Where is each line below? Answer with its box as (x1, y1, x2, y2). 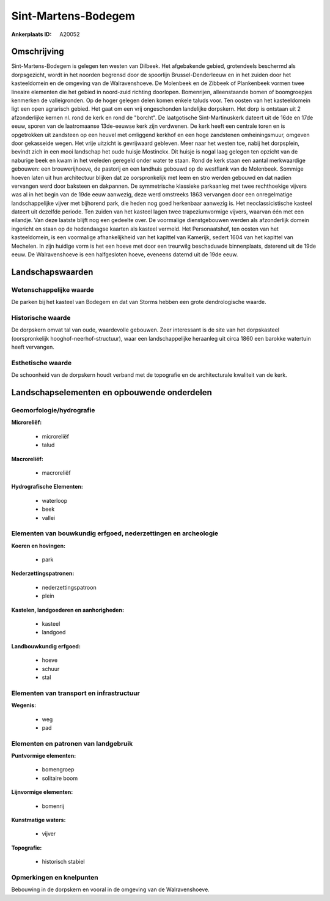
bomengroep (42, 766, 75, 773)
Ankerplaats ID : (11, 31, 52, 38)
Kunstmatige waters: (11, 817, 66, 823)
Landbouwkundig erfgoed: (11, 642, 81, 650)
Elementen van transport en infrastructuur (11, 689, 140, 697)
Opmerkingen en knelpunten (11, 873, 98, 881)
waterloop (42, 497, 68, 504)
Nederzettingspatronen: (11, 569, 75, 577)
